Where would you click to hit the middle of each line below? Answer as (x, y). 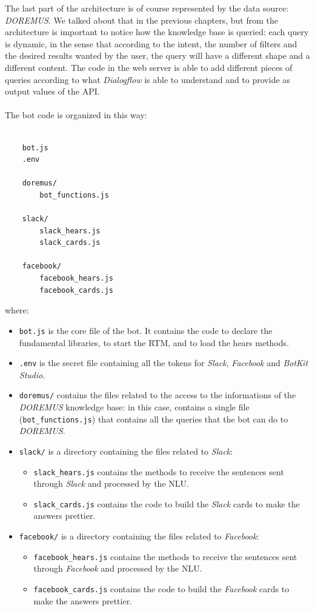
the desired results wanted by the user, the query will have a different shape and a (157, 55)
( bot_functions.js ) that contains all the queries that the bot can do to (154, 419)
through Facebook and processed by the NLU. (118, 568)
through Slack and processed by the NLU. (111, 483)
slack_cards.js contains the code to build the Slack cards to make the (167, 503)
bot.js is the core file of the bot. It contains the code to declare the (146, 330)
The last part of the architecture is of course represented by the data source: (147, 8)
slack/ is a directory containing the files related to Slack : (126, 451)
